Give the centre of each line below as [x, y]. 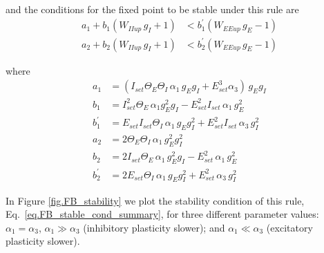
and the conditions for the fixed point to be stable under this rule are [152, 9]
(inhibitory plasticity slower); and [154, 227]
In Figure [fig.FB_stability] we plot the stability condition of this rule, [155, 200]
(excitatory [289, 227]
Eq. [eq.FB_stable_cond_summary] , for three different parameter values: [162, 214]
